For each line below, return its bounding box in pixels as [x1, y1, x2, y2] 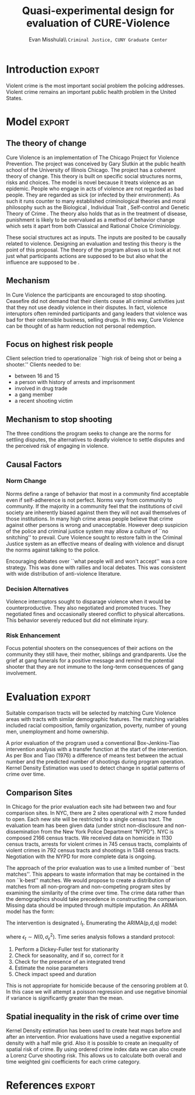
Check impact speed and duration [14, 971, 96, 978]
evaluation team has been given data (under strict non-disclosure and [6, 822, 174, 829]
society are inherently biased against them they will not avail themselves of [6, 509, 187, 516]
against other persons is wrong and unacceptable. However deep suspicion [6, 521, 188, 528]
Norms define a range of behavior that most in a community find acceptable [6, 490, 189, 497]
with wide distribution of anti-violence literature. [6, 570, 121, 577]
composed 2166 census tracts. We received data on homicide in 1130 [6, 834, 172, 842]
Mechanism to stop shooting [6, 414, 113, 424]
